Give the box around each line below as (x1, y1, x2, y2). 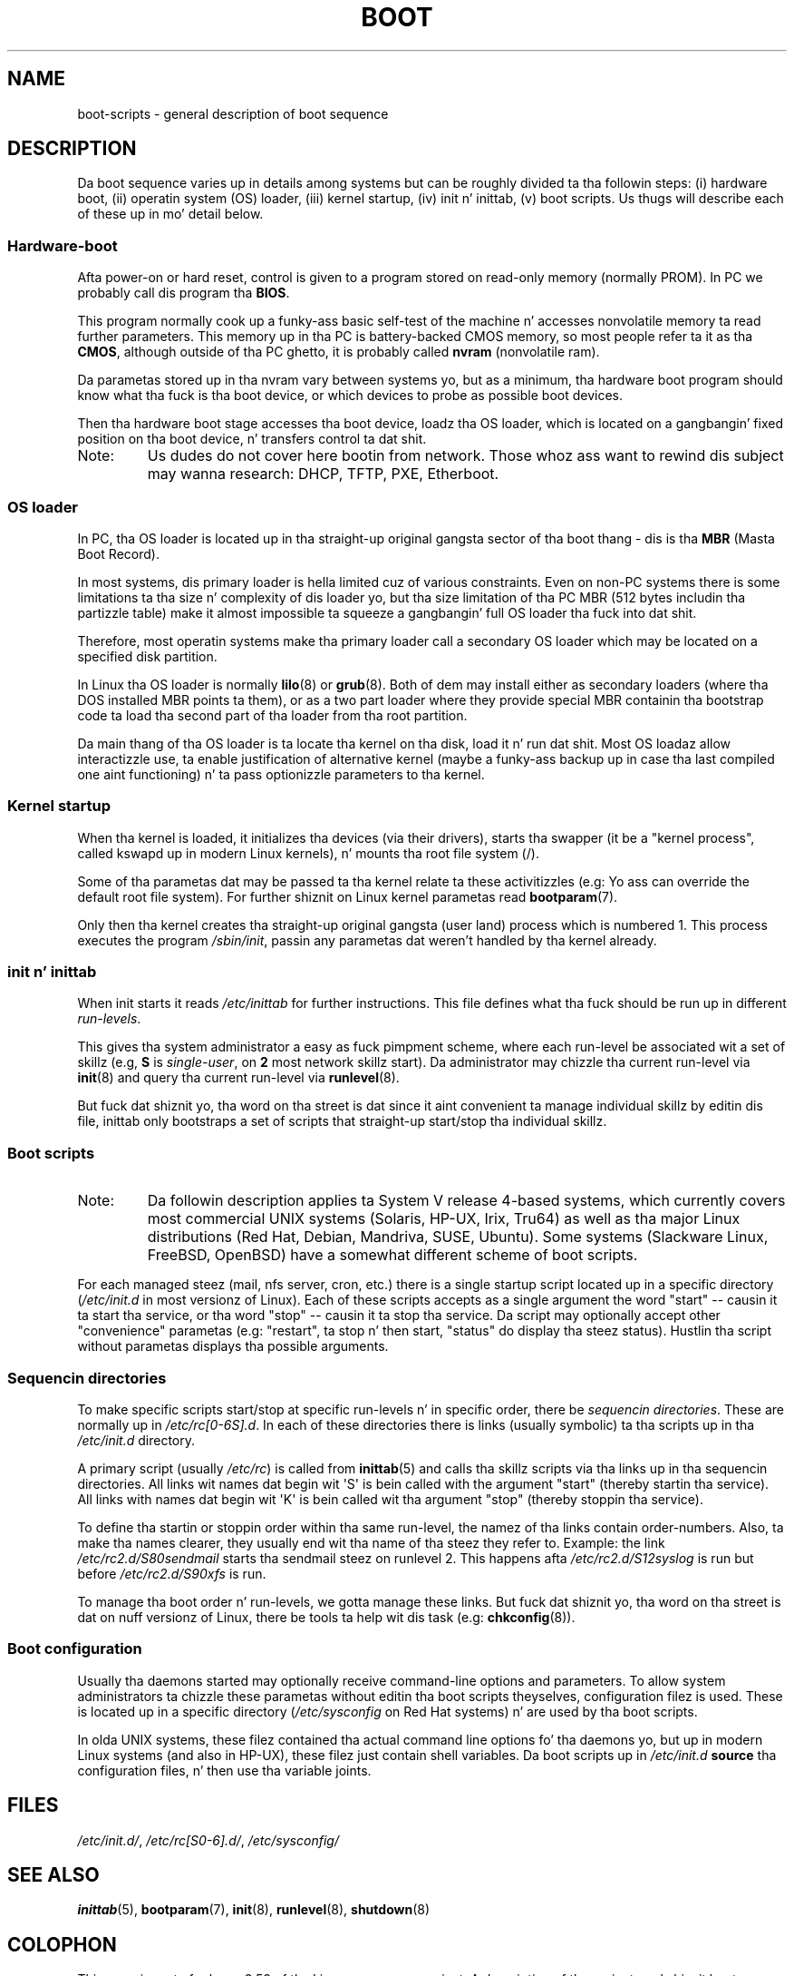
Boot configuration (7, 1639, 142, 1658)
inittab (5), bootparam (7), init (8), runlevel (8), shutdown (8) (77, 1902, 431, 1918)
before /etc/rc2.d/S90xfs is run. (77, 1565, 266, 1581)
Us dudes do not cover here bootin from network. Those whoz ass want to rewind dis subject (147, 446, 784, 465)
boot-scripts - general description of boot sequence (77, 105, 389, 122)
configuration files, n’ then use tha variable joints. (77, 1762, 372, 1778)
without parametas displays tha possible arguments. (77, 1338, 389, 1355)
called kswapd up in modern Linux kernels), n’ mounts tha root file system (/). (77, 845, 539, 861)
